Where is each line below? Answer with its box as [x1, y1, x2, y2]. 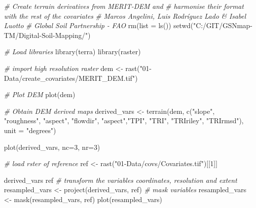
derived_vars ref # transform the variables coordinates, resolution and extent [4, 174, 237, 185]
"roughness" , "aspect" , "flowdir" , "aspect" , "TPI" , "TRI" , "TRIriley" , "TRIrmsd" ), [4, 115, 244, 126]
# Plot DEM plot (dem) [4, 89, 75, 100]
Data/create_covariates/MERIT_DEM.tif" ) [4, 72, 138, 83]
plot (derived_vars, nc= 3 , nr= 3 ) [4, 141, 100, 152]
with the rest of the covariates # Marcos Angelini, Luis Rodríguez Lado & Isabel [4, 10, 246, 21]
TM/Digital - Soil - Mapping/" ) [4, 30, 91, 40]
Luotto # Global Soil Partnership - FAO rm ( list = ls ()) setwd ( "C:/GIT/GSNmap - [4, 20, 253, 31]
